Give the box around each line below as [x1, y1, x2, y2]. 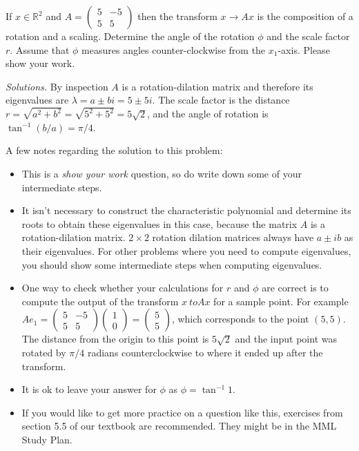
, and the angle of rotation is [147, 106, 269, 121]
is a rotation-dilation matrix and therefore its [122, 79, 313, 93]
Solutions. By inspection [6, 79, 108, 93]
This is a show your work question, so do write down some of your [21, 166, 302, 181]
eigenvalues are [6, 93, 69, 107]
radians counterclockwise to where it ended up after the [87, 345, 323, 359]
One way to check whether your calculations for [21, 280, 224, 295]
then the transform [137, 9, 217, 23]
